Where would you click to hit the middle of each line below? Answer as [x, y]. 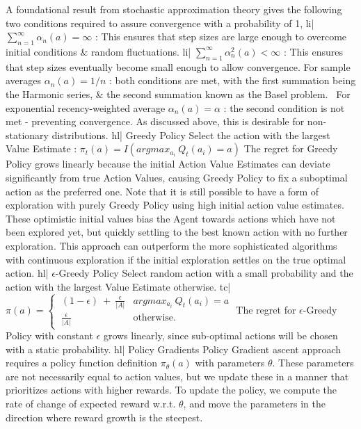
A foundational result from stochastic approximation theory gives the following [174, 9]
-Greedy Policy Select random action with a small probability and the [204, 273]
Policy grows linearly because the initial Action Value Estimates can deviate [168, 164]
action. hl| [27, 273]
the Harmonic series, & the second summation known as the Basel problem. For [178, 94]
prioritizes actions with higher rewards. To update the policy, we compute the [171, 390]
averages [24, 80]
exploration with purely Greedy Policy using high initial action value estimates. [175, 205]
